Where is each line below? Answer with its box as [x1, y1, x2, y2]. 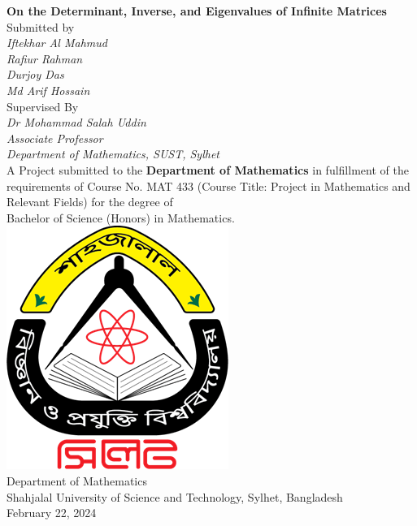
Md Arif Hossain [7, 81, 90, 98]
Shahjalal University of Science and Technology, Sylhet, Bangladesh [7, 488, 343, 505]
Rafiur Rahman [7, 50, 83, 67]
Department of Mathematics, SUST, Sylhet [7, 145, 219, 162]
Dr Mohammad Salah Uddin [7, 114, 146, 131]
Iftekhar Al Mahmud [7, 34, 107, 51]
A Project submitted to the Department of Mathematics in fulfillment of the [7, 161, 409, 178]
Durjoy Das [7, 66, 64, 83]
